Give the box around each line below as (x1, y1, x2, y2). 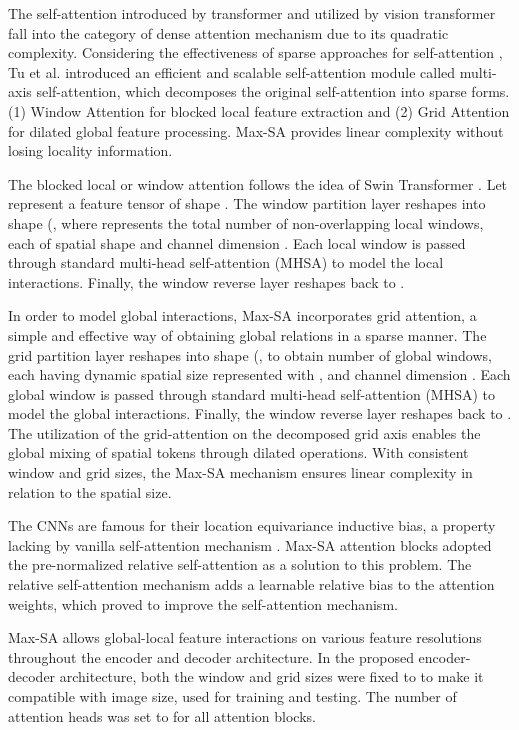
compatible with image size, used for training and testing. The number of (8, 686, 457, 706)
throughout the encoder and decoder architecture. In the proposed (8, 646, 414, 667)
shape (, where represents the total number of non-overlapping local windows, (8, 212, 484, 233)
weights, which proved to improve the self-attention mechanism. (8, 593, 398, 614)
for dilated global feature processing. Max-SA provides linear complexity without (8, 120, 504, 141)
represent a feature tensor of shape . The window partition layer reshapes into (8, 193, 486, 214)
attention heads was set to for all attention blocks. (8, 705, 316, 726)
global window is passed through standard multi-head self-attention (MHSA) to (8, 383, 496, 404)
